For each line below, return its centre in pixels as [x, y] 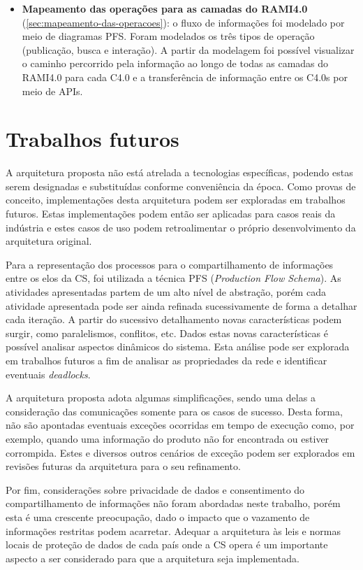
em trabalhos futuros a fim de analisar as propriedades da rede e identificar [166, 360]
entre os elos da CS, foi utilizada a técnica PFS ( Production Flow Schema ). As [173, 278]
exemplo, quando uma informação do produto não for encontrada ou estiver [168, 438]
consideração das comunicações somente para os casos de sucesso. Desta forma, [174, 411]
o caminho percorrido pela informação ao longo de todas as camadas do [175, 63]
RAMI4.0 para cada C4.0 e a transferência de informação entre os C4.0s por [185, 77]
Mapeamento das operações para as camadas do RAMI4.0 [165, 8]
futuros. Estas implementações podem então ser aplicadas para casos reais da [171, 214]
